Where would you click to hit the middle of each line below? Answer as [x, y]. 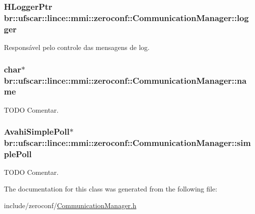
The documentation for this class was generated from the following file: [111, 188]
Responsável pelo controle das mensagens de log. [77, 47]
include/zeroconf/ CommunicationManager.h [70, 205]
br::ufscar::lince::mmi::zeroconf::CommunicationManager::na [125, 80]
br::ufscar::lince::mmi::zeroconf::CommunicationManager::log [127, 17]
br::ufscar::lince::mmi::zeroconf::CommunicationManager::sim [127, 143]
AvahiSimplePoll [37, 131]
